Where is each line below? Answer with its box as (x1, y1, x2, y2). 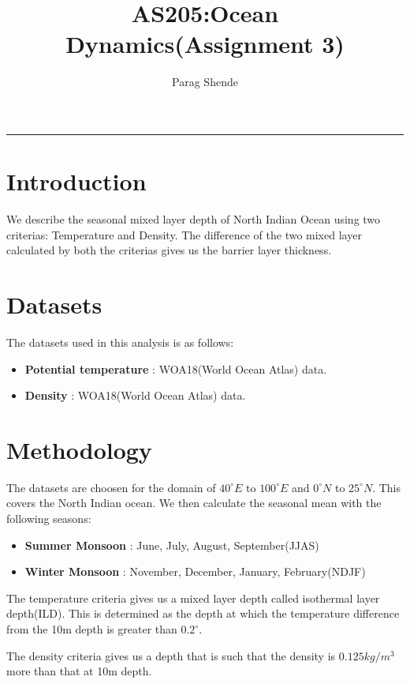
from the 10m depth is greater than (6, 621, 177, 637)
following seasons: (6, 510, 91, 527)
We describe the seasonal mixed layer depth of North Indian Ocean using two (6, 211, 381, 227)
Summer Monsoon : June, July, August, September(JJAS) (24, 536, 319, 553)
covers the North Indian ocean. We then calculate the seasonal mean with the (6, 494, 382, 511)
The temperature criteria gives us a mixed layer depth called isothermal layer (6, 589, 380, 606)
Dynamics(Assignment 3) (65, 28, 345, 60)
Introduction (6, 165, 147, 197)
